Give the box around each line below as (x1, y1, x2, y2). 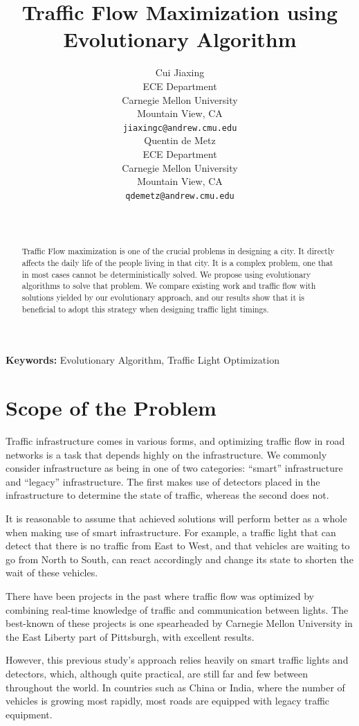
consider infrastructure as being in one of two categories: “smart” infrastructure (6, 461, 343, 475)
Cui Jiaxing (155, 65, 205, 80)
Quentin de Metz (144, 133, 216, 148)
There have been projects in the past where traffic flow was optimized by (6, 588, 314, 603)
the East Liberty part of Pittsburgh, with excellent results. (6, 629, 255, 644)
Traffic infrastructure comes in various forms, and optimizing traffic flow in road (6, 434, 345, 448)
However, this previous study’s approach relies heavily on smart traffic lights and (6, 653, 349, 667)
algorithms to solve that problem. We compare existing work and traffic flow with (21, 280, 316, 292)
